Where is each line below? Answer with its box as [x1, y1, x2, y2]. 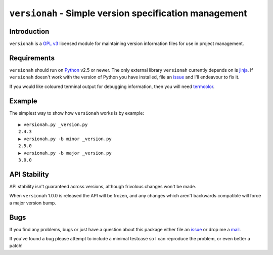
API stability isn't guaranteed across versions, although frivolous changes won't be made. [9, 183, 197, 189]
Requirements [9, 54, 55, 62]
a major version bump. [9, 200, 57, 206]
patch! [9, 243, 23, 249]
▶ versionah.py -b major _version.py [18, 150, 112, 156]
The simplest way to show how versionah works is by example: [9, 110, 144, 116]
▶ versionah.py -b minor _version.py [18, 136, 112, 142]
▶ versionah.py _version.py [18, 122, 88, 127]
